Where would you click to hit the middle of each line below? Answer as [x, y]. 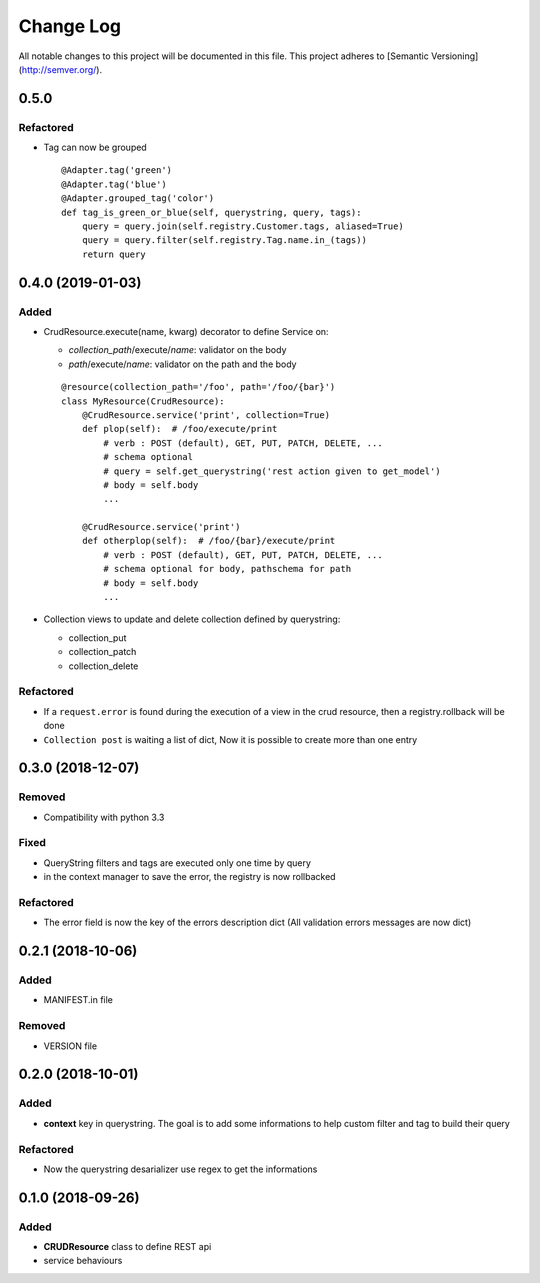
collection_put [97, 637]
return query [113, 254]
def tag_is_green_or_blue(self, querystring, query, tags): [211, 212]
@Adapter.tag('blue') [114, 184]
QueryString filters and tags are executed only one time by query [177, 862]
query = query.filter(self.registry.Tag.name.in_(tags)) [224, 240]
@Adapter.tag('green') [117, 170]
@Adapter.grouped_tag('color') [138, 198]
